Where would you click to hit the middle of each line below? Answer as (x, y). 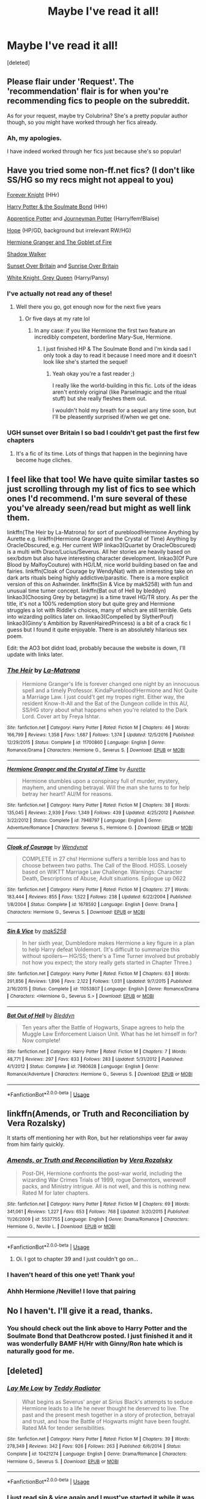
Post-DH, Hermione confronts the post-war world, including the (102, 1173)
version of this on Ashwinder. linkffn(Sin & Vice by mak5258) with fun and (100, 584)
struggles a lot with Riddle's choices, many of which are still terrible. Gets (99, 610)
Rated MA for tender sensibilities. (64, 1427)
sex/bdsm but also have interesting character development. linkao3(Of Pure (102, 558)
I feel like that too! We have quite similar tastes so (103, 479)
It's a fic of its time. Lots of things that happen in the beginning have (101, 454)
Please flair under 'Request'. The (70, 82)
